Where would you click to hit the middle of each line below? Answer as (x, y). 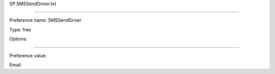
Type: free (20, 29)
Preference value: (28, 55)
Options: (18, 39)
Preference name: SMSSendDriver (45, 20)
